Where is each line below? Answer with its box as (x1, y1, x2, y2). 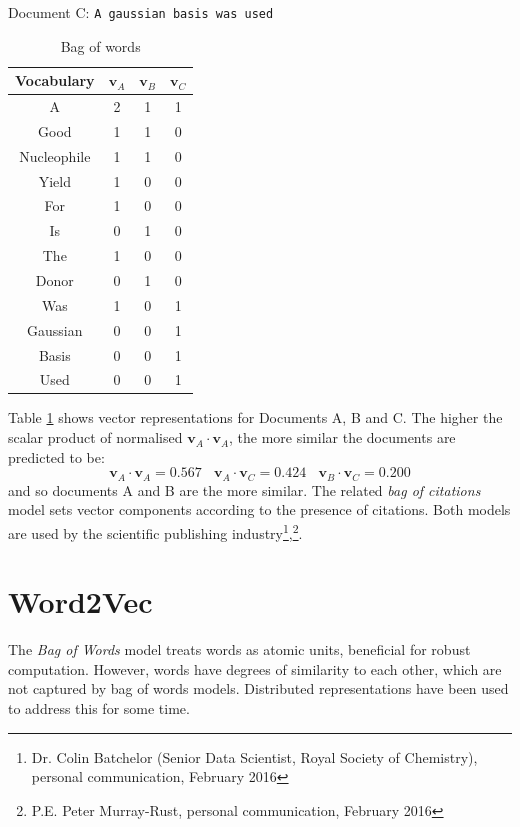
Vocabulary (15, 70, 95, 91)
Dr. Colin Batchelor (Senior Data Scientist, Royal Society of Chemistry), (31, 746, 478, 767)
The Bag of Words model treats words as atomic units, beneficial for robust (8, 639, 471, 660)
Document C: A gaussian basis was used (8, 2, 274, 22)
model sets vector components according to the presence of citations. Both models (8, 499, 511, 520)
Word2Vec (8, 581, 153, 622)
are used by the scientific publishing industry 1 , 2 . (8, 519, 303, 543)
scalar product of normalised (8, 427, 183, 448)
